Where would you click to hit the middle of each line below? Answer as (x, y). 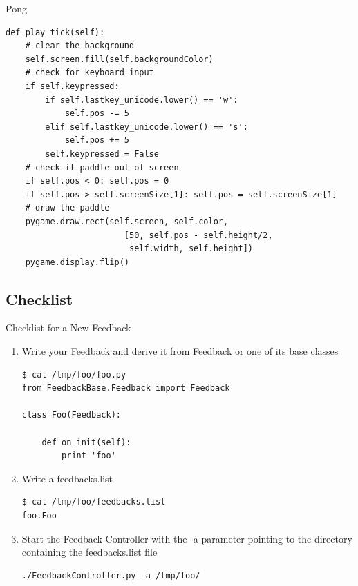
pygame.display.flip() (77, 262)
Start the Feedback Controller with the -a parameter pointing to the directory (187, 538)
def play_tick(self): (55, 32)
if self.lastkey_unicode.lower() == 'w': (142, 100)
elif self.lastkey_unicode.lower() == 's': (147, 127)
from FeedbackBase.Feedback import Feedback (126, 388)
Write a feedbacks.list (67, 478)
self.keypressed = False (102, 154)
